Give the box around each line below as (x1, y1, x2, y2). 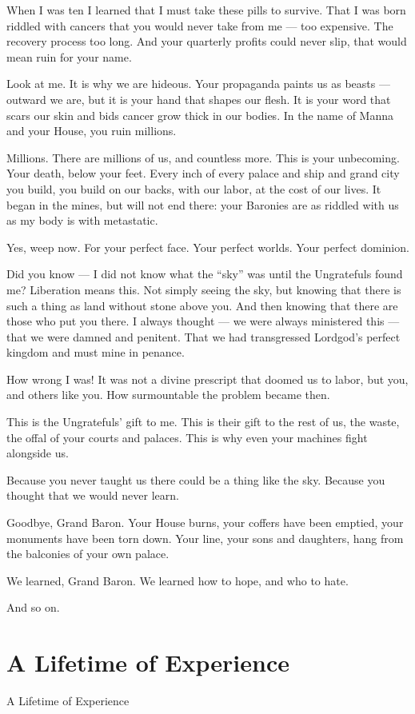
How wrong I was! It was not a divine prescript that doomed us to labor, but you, (6, 370, 409, 387)
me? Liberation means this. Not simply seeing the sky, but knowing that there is (6, 281, 401, 297)
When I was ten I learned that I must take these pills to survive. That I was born (6, 2, 406, 18)
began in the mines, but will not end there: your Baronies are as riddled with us (6, 196, 399, 213)
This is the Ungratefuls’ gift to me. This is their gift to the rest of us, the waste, (6, 413, 400, 430)
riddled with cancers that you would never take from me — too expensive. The (6, 17, 393, 34)
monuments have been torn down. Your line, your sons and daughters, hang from (6, 529, 404, 546)
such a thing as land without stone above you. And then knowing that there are (6, 297, 398, 313)
